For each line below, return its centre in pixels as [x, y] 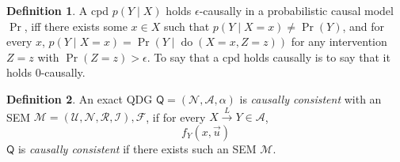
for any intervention [339, 41]
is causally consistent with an [310, 98]
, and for [364, 26]
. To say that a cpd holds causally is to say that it [269, 57]
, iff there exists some [76, 26]
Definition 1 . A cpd [58, 10]
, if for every [176, 117]
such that [187, 26]
